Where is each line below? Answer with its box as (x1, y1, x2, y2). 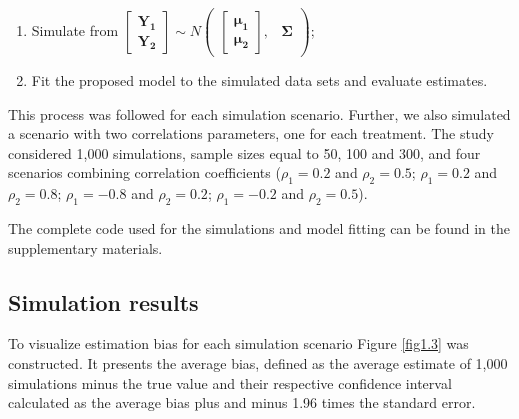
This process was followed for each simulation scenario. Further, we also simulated (8, 103, 511, 124)
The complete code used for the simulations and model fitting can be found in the (8, 218, 510, 239)
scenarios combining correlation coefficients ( (8, 162, 281, 183)
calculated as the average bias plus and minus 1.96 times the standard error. (8, 392, 476, 413)
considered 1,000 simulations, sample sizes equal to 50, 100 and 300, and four (8, 142, 481, 163)
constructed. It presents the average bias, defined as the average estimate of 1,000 (8, 353, 508, 374)
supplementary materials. (8, 237, 163, 258)
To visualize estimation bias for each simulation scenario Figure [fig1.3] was (8, 333, 469, 354)
